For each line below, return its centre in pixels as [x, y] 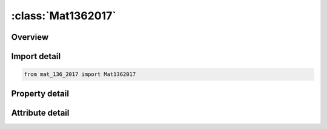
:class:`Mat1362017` [64, 16]
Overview [30, 37]
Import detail [36, 56]
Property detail [40, 93]
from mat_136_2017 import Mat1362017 [80, 74]
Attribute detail [40, 112]
